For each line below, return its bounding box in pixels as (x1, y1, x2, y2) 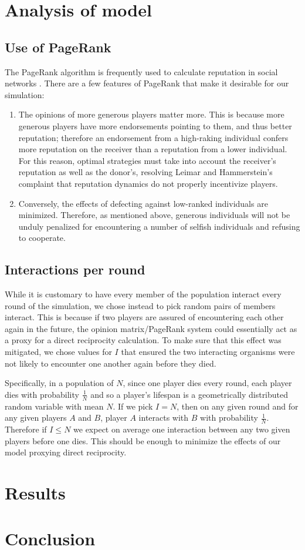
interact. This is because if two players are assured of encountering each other (5, 311, 284, 323)
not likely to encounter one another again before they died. (5, 357, 216, 369)
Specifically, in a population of (5, 377, 114, 389)
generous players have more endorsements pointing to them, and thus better (18, 119, 292, 132)
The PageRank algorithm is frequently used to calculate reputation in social (5, 65, 278, 78)
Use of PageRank (5, 38, 111, 56)
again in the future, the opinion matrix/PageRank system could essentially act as (5, 322, 297, 334)
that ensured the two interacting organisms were (121, 346, 295, 358)
